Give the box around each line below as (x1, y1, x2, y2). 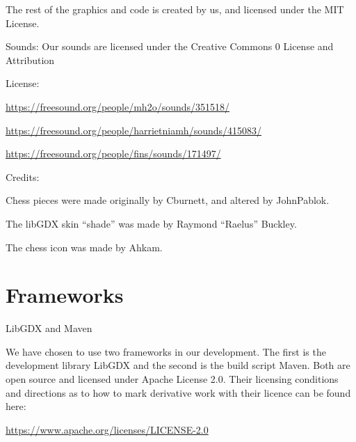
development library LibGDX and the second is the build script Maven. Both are (6, 358, 350, 372)
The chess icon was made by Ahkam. (6, 239, 163, 254)
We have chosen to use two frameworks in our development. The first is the (6, 344, 326, 358)
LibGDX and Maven (6, 321, 92, 336)
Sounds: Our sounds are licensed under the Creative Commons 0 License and (6, 39, 334, 54)
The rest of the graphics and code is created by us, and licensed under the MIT (6, 2, 344, 16)
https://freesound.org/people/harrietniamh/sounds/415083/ (6, 123, 262, 137)
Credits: (6, 169, 40, 184)
